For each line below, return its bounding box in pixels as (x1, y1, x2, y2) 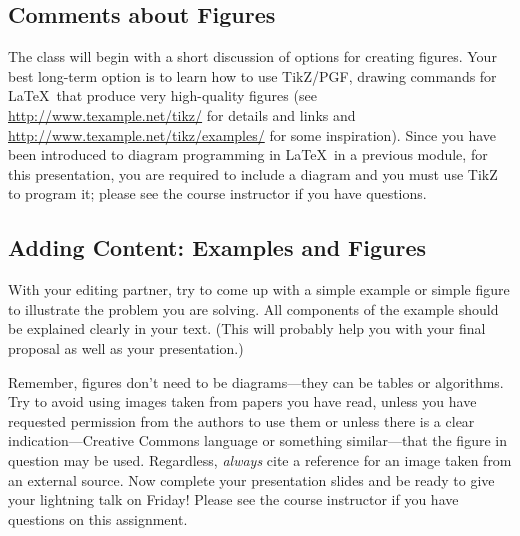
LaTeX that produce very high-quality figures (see (8, 85, 317, 106)
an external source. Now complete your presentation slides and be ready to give (8, 469, 495, 490)
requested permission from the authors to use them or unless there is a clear (8, 410, 475, 431)
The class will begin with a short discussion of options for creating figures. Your (8, 46, 497, 67)
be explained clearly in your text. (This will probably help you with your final (8, 318, 486, 339)
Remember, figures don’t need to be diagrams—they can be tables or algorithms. (8, 371, 504, 392)
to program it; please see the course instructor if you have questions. (8, 183, 427, 204)
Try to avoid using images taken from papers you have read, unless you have (8, 391, 477, 412)
